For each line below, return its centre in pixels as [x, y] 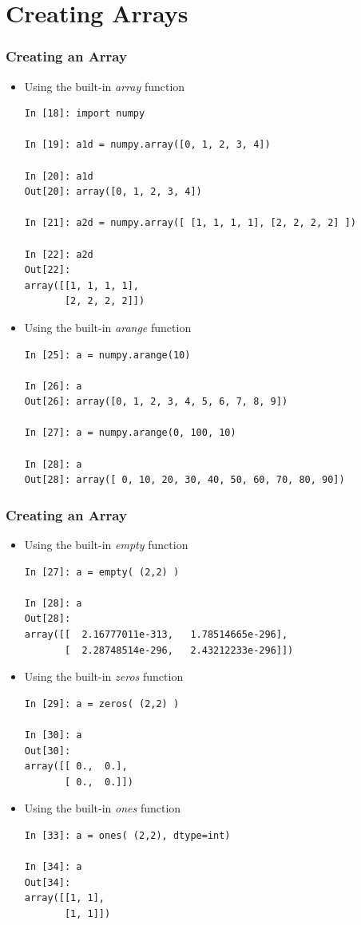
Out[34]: [48, 882]
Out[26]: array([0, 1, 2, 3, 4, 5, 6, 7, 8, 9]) [156, 402]
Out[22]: [48, 270]
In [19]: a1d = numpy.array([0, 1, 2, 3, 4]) [147, 145]
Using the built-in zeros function [104, 676]
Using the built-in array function [105, 86]
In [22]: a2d [59, 254]
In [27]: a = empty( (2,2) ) [102, 572]
